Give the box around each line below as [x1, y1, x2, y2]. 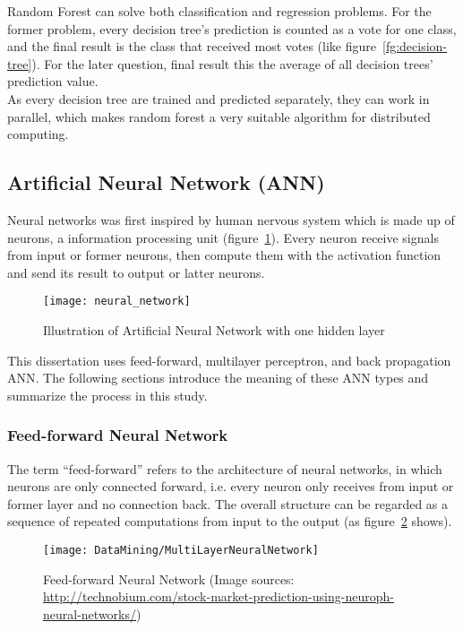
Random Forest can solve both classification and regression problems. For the [7, 2, 432, 20]
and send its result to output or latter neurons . [7, 263, 265, 281]
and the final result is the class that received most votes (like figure [7, 37, 376, 56]
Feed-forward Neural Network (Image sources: [43, 569, 295, 588]
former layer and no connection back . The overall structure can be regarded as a [7, 494, 449, 513]
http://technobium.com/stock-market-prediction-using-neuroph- [43, 587, 394, 606]
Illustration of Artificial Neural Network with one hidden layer [43, 320, 385, 339]
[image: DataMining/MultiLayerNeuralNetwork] [43, 543, 319, 557]
